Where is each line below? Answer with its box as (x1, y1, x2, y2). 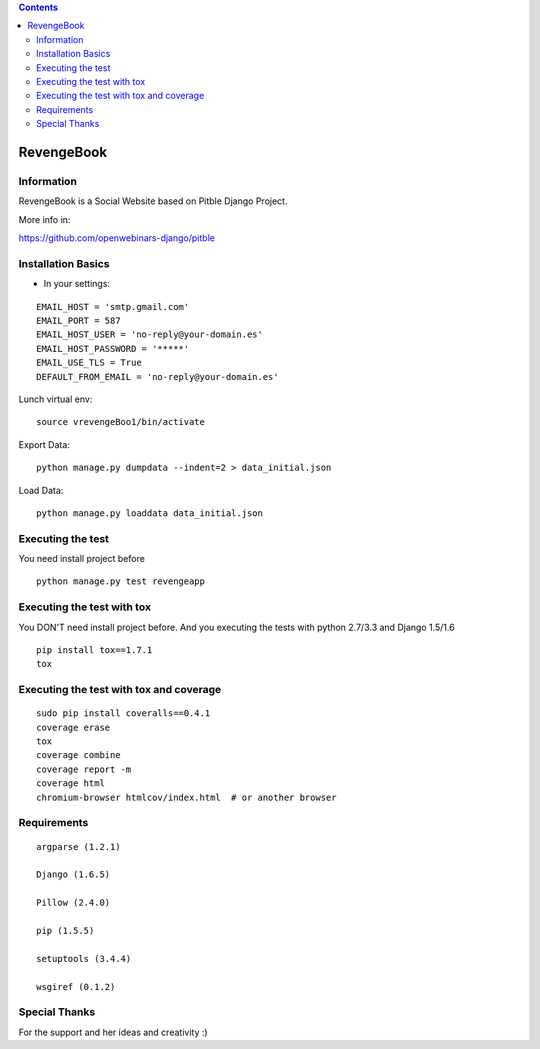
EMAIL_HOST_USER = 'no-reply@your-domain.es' (36, 329, 264, 340)
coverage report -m (36, 763, 132, 775)
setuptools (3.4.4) (36, 953, 132, 964)
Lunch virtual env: (18, 393, 93, 405)
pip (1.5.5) (36, 925, 95, 936)
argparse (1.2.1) (36, 841, 121, 852)
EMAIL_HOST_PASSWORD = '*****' (36, 343, 190, 354)
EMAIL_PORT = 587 (36, 315, 121, 326)
